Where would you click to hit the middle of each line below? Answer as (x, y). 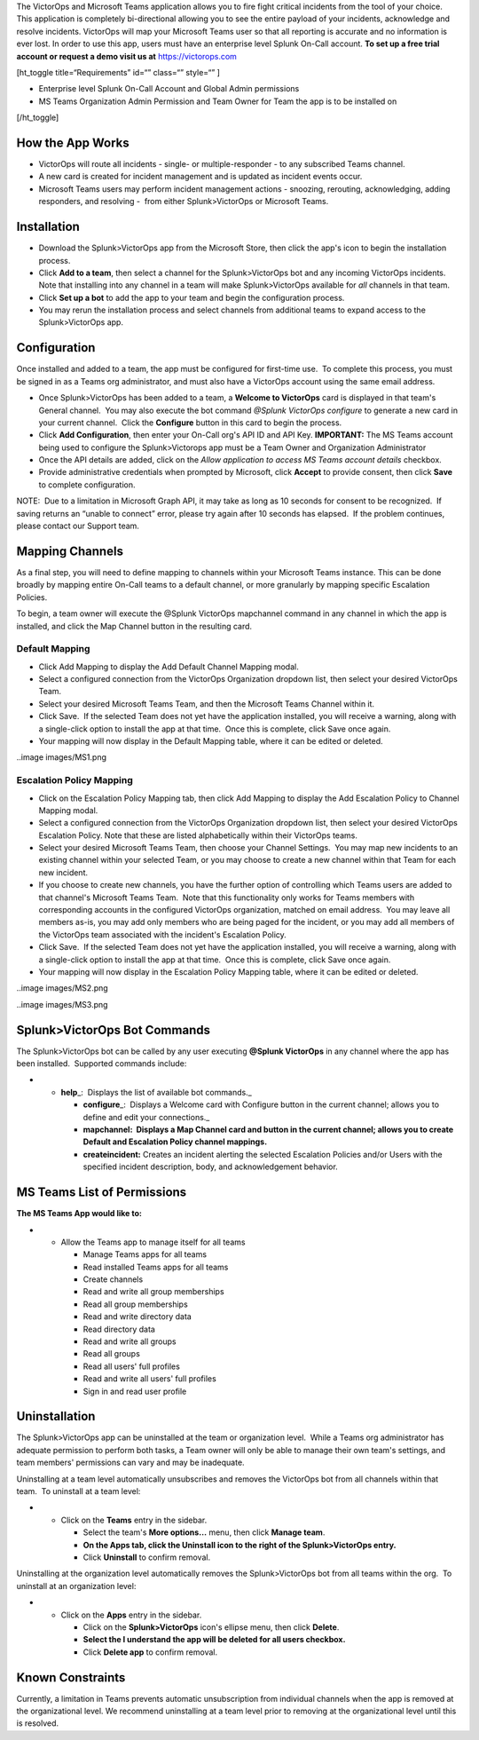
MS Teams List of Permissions (102, 1193)
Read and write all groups (130, 1341)
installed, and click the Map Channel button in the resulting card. (134, 626)
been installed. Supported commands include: (102, 1064)
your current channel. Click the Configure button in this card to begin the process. (190, 423)
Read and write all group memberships (154, 1292)
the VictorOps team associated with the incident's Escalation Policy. (163, 934)
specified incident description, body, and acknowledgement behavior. (211, 1167)
